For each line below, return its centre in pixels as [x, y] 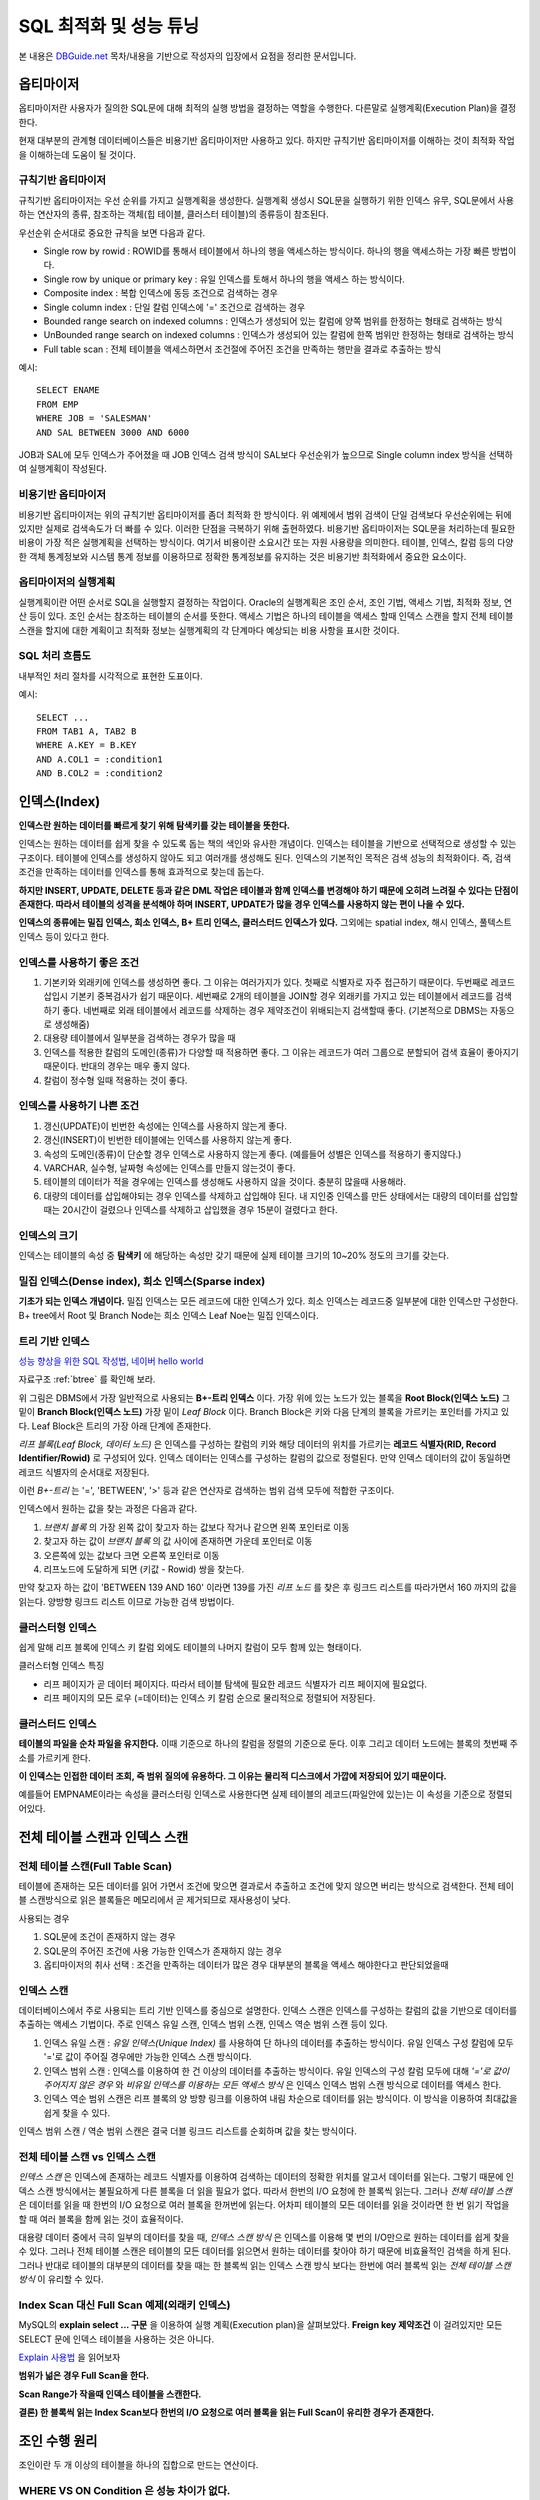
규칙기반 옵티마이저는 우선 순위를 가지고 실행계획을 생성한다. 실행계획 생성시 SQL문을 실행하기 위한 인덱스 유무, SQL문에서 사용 [266, 200]
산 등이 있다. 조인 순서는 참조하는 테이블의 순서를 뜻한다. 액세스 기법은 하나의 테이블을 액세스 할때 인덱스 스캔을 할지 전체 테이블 [266, 616]
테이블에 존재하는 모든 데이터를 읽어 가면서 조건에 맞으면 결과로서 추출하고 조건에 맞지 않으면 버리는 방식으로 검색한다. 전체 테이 [266, 1886]
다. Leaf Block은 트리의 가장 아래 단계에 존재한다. [115, 1426]
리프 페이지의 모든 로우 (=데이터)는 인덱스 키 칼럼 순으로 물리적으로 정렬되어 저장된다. [209, 1698]
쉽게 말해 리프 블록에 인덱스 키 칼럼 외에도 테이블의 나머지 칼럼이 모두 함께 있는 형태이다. [190, 1647]
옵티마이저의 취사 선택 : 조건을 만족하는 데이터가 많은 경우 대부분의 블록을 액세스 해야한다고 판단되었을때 [246, 1964]
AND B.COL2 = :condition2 [100, 773]
